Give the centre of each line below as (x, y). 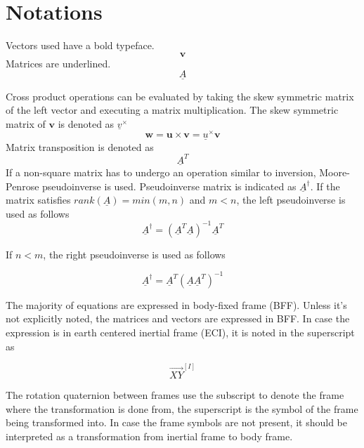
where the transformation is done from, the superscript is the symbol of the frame (182, 408)
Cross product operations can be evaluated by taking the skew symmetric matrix (180, 96)
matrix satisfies (38, 200)
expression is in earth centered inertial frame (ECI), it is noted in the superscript (180, 332)
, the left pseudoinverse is (291, 200)
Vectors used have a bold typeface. (80, 45)
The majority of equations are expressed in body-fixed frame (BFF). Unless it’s (176, 304)
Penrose (22, 186)
